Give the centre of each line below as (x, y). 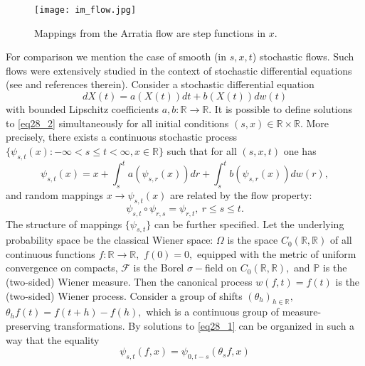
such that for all (202, 150)
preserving (28, 326)
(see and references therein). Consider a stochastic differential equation (160, 84)
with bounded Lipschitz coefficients (83, 109)
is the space (253, 240)
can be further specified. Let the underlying (249, 224)
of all (341, 240)
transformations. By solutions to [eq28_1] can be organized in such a (204, 326)
